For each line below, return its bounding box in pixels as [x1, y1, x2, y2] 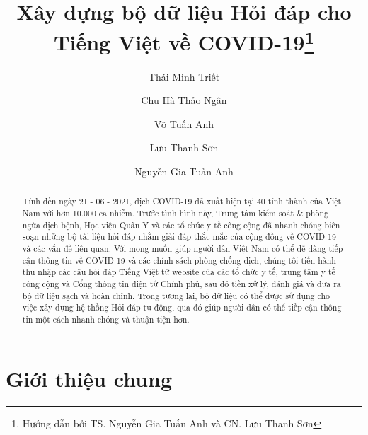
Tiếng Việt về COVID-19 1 [54, 25, 314, 57]
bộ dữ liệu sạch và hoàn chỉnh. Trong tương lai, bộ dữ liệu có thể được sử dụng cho [22, 289, 330, 301]
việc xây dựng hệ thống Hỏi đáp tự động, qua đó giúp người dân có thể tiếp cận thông [22, 301, 342, 313]
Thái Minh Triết [148, 69, 220, 83]
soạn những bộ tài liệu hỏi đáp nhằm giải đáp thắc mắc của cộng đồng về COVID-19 [22, 231, 336, 243]
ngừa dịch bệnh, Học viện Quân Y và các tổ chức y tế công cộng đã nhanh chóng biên [22, 219, 340, 231]
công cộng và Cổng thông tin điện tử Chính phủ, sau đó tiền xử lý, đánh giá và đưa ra [22, 278, 341, 289]
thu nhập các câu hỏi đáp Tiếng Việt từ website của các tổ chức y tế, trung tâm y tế [22, 266, 335, 278]
